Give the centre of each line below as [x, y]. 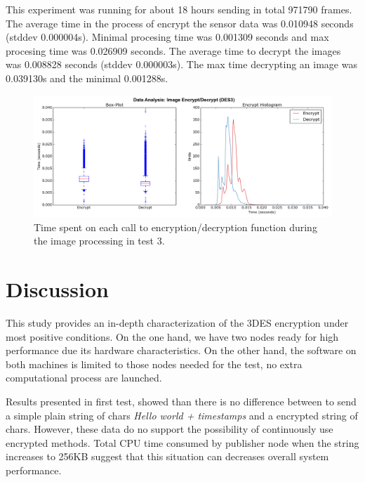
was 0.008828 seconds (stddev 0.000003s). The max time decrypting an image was [181, 64]
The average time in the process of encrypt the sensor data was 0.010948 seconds [180, 23]
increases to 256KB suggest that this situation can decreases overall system [167, 456]
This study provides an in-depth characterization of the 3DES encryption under [177, 322]
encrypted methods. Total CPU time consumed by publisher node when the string [182, 442]
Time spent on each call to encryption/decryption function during [175, 227]
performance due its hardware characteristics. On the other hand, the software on [181, 350]
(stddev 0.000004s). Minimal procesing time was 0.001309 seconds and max [167, 37]
